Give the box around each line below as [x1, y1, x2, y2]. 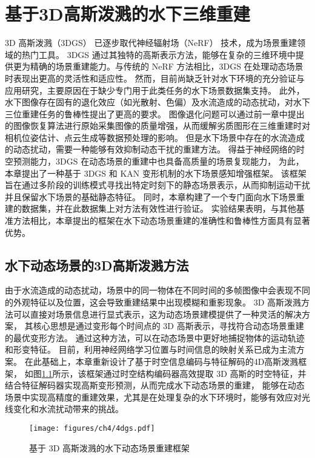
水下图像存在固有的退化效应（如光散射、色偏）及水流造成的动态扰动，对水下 [5, 96, 310, 108]
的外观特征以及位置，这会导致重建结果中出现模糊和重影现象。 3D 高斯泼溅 [5, 296, 302, 309]
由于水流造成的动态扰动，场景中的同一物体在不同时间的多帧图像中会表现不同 [5, 284, 310, 296]
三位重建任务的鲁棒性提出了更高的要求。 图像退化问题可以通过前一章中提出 [5, 107, 305, 120]
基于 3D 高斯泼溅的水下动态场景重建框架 [29, 441, 190, 454]
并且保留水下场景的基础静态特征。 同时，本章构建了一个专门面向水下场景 [5, 190, 296, 203]
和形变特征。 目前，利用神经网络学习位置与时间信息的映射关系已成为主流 [5, 343, 296, 356]
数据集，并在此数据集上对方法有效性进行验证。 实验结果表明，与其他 [21, 202, 296, 215]
